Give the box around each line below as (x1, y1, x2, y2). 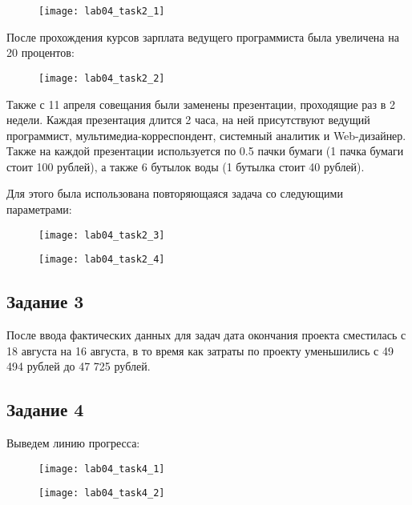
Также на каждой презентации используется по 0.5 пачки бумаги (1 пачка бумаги (6, 142, 404, 159)
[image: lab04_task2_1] (38, 6, 165, 17)
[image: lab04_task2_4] (38, 254, 165, 266)
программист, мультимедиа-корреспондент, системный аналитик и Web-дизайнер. (6, 126, 406, 143)
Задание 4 (6, 397, 84, 422)
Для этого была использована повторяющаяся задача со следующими (6, 185, 343, 202)
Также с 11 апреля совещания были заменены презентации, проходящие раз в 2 (6, 95, 395, 112)
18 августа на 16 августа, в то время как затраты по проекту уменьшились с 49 (6, 342, 394, 359)
